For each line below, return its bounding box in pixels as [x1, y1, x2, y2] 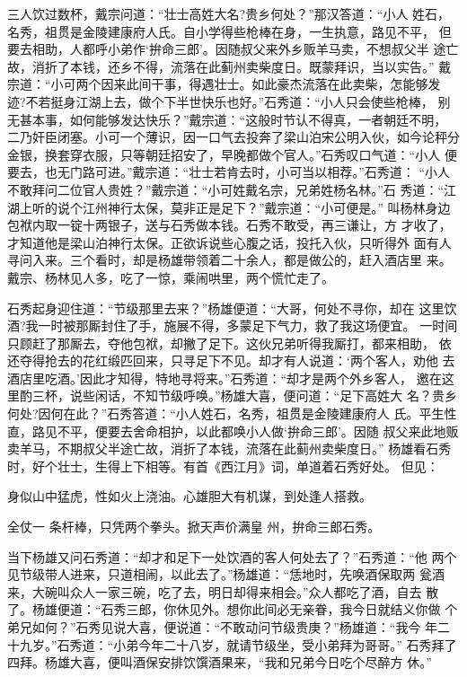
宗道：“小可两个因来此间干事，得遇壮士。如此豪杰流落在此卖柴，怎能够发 [7, 75, 441, 93]
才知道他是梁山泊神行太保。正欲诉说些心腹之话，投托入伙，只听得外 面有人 [7, 233, 452, 251]
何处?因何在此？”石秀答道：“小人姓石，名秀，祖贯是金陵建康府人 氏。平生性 [7, 404, 457, 423]
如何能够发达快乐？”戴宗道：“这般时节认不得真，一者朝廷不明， [69, 110, 447, 128]
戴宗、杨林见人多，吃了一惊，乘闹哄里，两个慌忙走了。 [7, 268, 334, 286]
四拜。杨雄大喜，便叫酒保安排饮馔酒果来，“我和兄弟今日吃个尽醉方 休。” [7, 653, 432, 672]
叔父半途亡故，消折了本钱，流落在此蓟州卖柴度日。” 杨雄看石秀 [82, 439, 452, 458]
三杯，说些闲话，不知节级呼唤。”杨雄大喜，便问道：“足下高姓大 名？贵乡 [31, 386, 457, 405]
